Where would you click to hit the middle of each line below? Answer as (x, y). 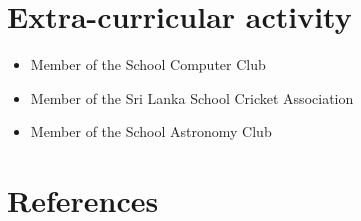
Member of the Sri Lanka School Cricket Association (192, 97)
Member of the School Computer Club (148, 64)
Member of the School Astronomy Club (151, 131)
